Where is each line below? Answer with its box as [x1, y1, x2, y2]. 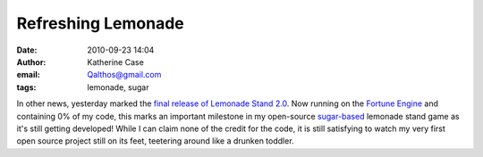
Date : [16, 45, 38, 55]
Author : [16, 56, 47, 67]
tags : [16, 81, 37, 93]
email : [16, 70, 40, 80]
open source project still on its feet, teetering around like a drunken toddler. [16, 136, 294, 146]
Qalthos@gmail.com [87, 70, 162, 80]
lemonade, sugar [87, 81, 149, 93]
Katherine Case [87, 56, 145, 67]
